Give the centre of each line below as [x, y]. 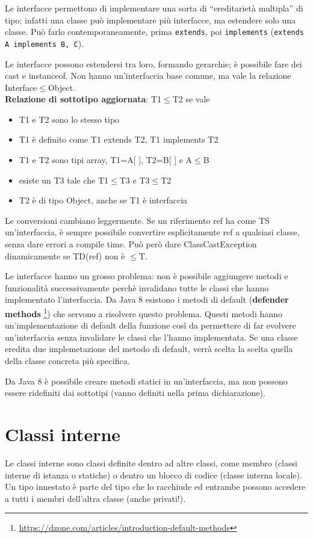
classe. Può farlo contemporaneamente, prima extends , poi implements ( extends [155, 32]
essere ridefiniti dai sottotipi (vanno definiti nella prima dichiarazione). [135, 393]
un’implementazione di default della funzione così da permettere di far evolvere [150, 325]
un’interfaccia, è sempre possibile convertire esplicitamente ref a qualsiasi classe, [152, 232]
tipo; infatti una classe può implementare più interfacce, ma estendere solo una [150, 20]
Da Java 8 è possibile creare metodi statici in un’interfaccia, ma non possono [146, 381]
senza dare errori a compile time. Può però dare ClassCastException [131, 244]
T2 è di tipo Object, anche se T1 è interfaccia [103, 200]
